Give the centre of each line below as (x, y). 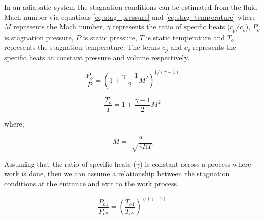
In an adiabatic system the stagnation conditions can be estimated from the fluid (131, 7)
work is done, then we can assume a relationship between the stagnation (117, 174)
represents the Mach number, (59, 27)
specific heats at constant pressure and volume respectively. (97, 57)
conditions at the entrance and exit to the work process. (91, 184)
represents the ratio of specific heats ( (171, 27)
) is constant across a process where (195, 163)
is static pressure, (110, 37)
